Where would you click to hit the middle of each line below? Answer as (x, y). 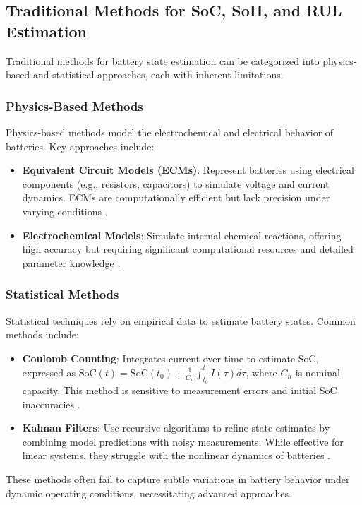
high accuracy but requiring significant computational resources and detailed (188, 249)
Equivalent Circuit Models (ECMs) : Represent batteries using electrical (188, 170)
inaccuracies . (51, 404)
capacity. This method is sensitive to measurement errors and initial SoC (180, 390)
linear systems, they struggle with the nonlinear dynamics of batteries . (176, 455)
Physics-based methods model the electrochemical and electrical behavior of (170, 132)
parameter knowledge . (71, 262)
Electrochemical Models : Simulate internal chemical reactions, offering (182, 235)
